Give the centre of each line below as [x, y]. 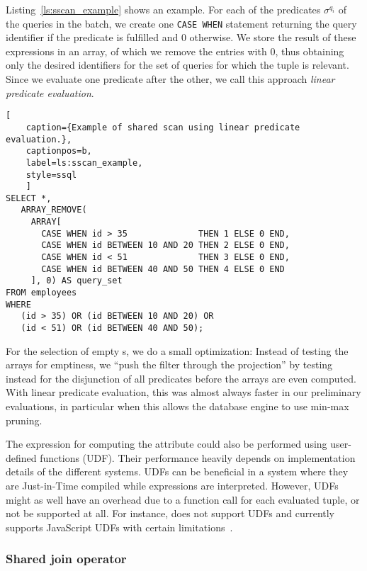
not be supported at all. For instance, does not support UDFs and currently [170, 513]
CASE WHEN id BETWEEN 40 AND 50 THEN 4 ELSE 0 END [163, 269]
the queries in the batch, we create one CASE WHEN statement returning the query [181, 23]
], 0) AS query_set [77, 281]
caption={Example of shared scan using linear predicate [163, 127]
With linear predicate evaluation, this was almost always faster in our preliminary [183, 392]
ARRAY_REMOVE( [54, 210]
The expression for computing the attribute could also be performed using [166, 444]
